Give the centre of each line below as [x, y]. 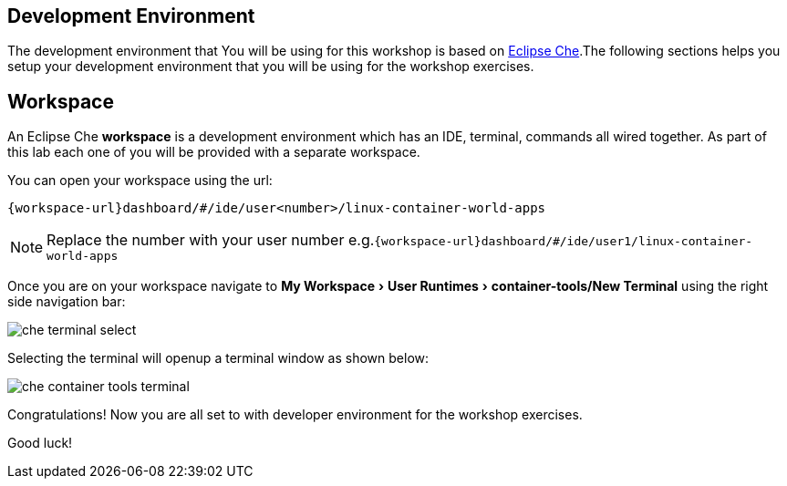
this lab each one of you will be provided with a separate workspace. [214, 152]
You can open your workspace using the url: [140, 181]
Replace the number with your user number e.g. [211, 240]
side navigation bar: [67, 302]
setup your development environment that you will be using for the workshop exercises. [271, 67]
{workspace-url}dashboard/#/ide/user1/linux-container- [564, 242]
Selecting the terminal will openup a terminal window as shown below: [218, 358]
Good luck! [40, 443]
